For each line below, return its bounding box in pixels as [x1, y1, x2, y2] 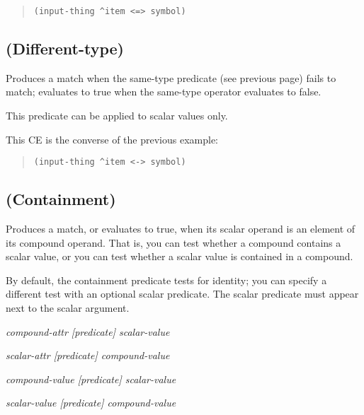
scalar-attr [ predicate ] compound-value [6, 348, 170, 363]
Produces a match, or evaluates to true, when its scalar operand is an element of [6, 221, 356, 236]
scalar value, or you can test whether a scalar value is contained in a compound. [6, 249, 353, 264]
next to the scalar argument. [6, 300, 130, 315]
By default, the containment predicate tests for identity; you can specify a [6, 272, 327, 287]
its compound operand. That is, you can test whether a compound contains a [6, 235, 341, 250]
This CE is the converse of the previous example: [6, 131, 218, 146]
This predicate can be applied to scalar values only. [6, 108, 228, 123]
